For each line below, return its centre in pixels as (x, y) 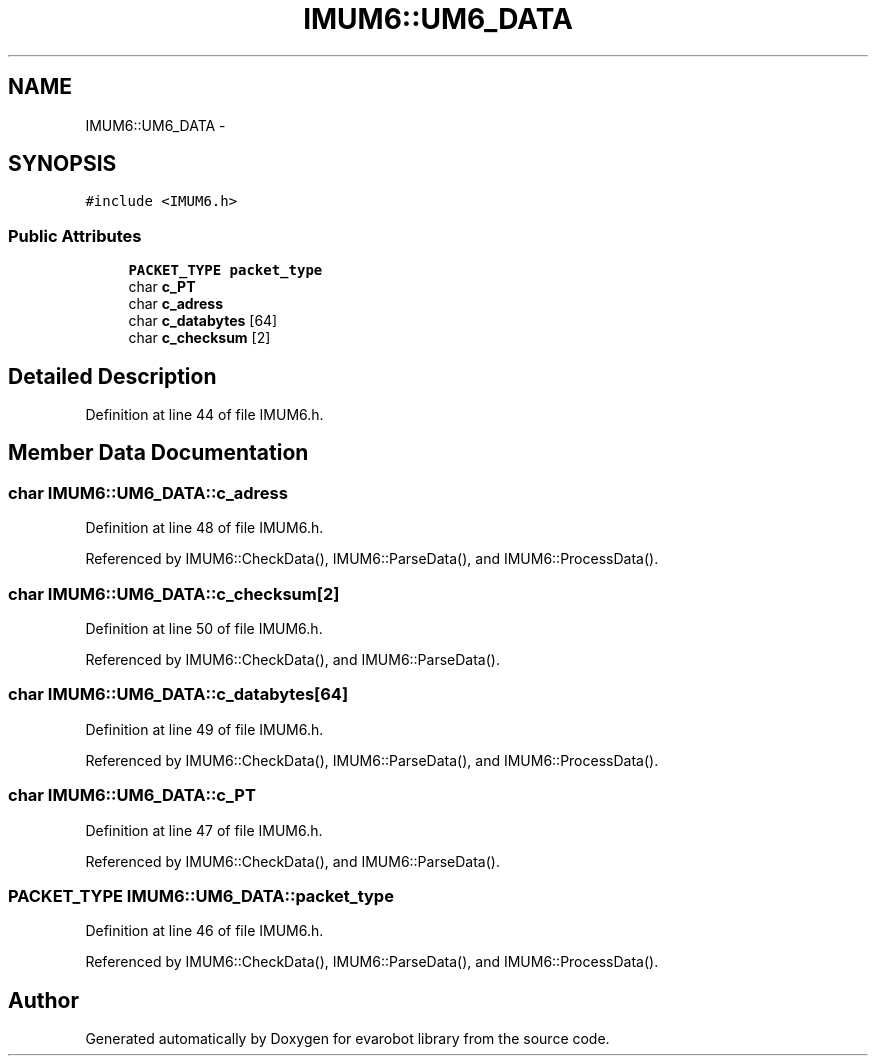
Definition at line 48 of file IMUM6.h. (204, 528)
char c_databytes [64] (203, 321)
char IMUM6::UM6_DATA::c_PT (132, 795)
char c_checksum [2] (199, 338)
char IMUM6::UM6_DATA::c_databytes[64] (178, 694)
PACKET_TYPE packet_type (225, 270)
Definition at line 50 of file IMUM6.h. (204, 628)
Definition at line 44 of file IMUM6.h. (204, 415)
